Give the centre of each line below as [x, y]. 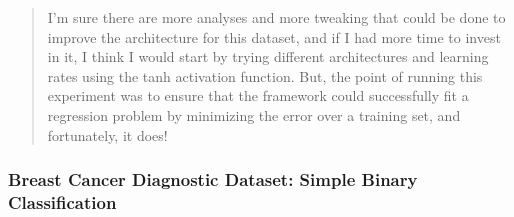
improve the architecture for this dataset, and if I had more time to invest [274, 36]
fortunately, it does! [107, 134]
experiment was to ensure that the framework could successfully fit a [258, 95]
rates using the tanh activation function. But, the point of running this [265, 75]
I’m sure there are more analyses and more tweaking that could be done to [276, 17]
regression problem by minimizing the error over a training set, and [254, 114]
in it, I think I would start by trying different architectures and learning [268, 56]
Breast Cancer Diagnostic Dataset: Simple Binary [213, 179]
